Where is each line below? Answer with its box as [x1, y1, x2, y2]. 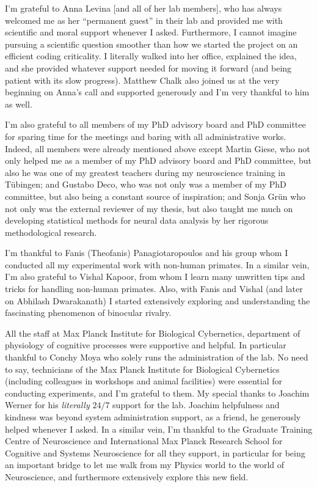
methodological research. [5, 225, 97, 238]
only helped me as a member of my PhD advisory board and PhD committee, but [5, 154, 312, 167]
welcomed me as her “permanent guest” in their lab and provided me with [5, 13, 283, 26]
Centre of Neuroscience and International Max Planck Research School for [5, 434, 283, 447]
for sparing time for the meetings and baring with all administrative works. [5, 130, 286, 142]
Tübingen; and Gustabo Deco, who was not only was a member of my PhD [5, 178, 286, 191]
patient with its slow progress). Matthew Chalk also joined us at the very [5, 73, 280, 86]
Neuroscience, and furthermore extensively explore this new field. [5, 470, 249, 483]
